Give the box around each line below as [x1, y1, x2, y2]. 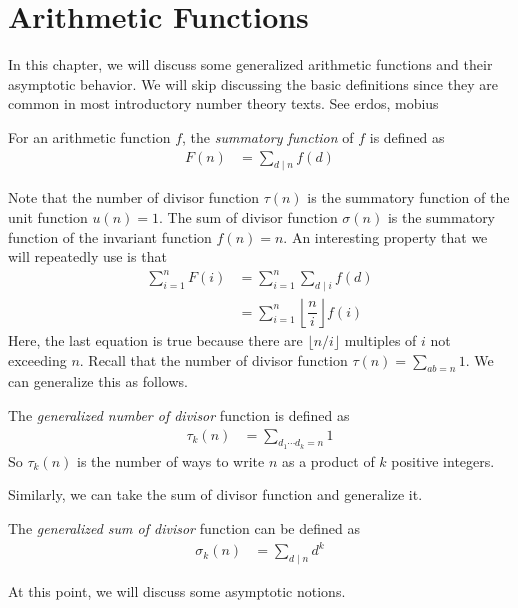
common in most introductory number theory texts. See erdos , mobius [8, 93, 439, 114]
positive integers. [391, 450, 495, 471]
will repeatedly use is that [8, 246, 167, 267]
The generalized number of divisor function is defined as [8, 405, 350, 426]
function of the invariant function [8, 226, 212, 247]
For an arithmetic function [8, 126, 171, 147]
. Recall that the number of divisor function [79, 349, 348, 370]
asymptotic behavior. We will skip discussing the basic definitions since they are [8, 73, 498, 94]
